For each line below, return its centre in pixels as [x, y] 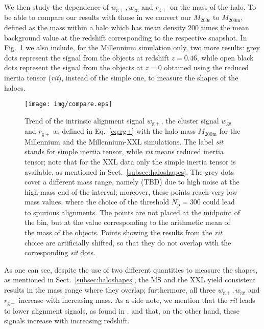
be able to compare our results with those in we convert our [98, 17]
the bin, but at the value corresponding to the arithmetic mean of [127, 222]
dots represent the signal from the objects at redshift [87, 57]
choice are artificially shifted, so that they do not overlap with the [128, 242]
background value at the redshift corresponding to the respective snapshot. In [126, 37]
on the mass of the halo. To [213, 7]
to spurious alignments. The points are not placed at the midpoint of [132, 212]
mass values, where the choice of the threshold [97, 202]
